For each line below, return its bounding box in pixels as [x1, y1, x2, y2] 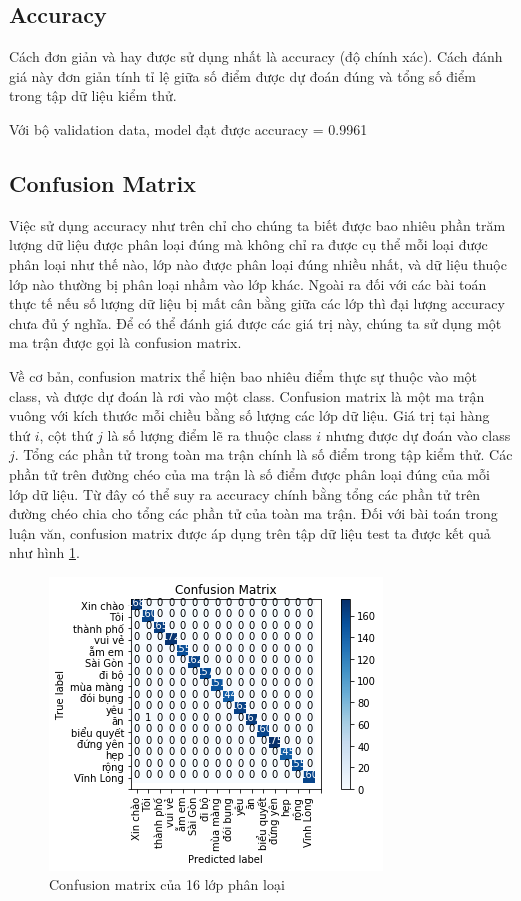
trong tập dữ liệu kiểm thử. [9, 85, 177, 106]
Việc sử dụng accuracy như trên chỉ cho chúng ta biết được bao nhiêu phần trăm [9, 214, 506, 235]
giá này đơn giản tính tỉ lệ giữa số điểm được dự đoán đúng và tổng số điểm [9, 65, 476, 86]
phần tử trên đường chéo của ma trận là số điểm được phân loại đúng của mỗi [9, 463, 490, 484]
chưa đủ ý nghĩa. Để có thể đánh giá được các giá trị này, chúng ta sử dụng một [9, 312, 502, 333]
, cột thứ [39, 424, 93, 445]
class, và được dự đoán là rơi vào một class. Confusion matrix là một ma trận [9, 385, 485, 406]
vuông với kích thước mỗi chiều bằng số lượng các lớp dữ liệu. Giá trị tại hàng [9, 405, 490, 426]
